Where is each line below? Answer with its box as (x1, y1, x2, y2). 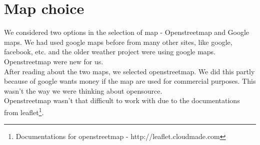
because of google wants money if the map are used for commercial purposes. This (4, 76, 256, 86)
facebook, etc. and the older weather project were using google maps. (4, 46, 216, 57)
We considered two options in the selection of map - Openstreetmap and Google (4, 27, 249, 37)
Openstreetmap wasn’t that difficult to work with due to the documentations (4, 95, 240, 106)
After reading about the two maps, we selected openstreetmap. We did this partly (4, 66, 255, 76)
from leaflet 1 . (4, 105, 44, 117)
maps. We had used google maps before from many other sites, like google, (4, 36, 232, 47)
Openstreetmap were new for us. (4, 56, 103, 66)
